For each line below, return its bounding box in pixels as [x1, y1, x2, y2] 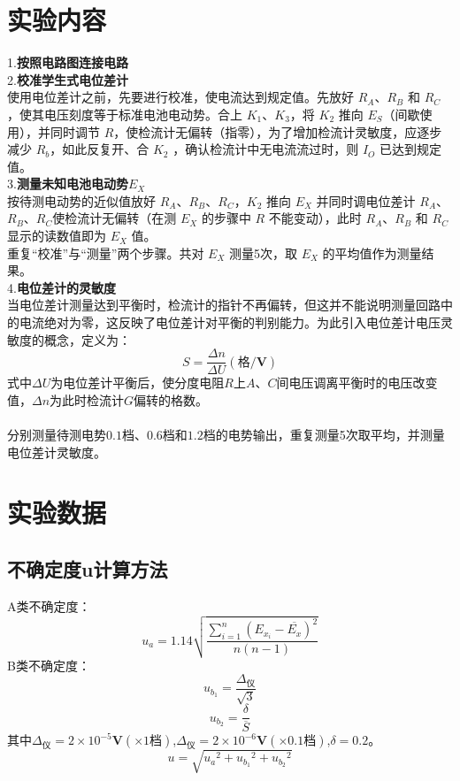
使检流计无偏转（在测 [52, 209, 177, 227]
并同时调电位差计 [316, 191, 416, 210]
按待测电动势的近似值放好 [7, 191, 156, 210]
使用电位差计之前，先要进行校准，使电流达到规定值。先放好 [7, 88, 354, 106]
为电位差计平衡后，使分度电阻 [50, 373, 225, 392]
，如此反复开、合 [50, 140, 149, 158]
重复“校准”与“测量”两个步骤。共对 [7, 243, 204, 262]
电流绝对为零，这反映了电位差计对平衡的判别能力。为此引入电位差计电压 [19, 313, 441, 332]
